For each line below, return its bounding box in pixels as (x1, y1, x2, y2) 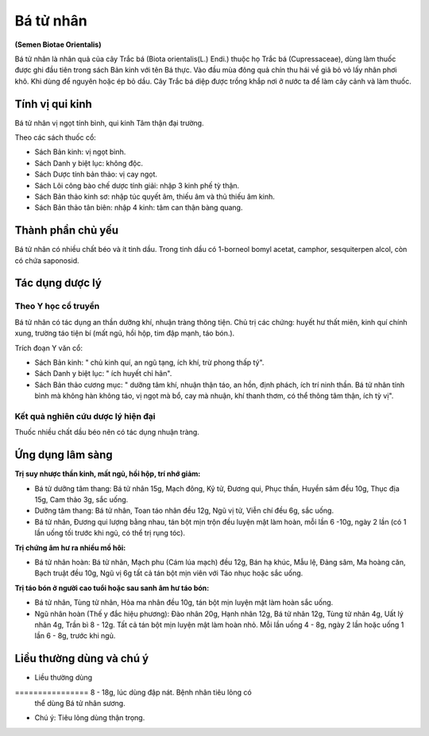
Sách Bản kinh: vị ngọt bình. (34, 147, 126, 157)
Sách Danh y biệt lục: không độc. (34, 158, 143, 168)
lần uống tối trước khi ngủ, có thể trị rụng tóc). (34, 529, 186, 538)
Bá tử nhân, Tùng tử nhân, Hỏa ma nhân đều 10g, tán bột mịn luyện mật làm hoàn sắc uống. (34, 598, 334, 607)
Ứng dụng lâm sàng (14, 448, 113, 462)
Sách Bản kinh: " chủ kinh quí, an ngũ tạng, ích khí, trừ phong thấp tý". (34, 358, 265, 367)
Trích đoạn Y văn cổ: (14, 343, 83, 353)
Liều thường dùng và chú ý (14, 652, 149, 665)
